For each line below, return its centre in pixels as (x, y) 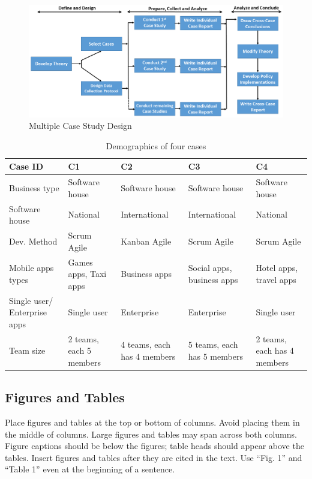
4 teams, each (146, 344)
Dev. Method (33, 241)
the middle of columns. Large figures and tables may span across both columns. (151, 434)
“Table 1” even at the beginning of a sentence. (90, 469)
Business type (34, 187)
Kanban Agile (146, 241)
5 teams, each (213, 344)
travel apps (276, 279)
